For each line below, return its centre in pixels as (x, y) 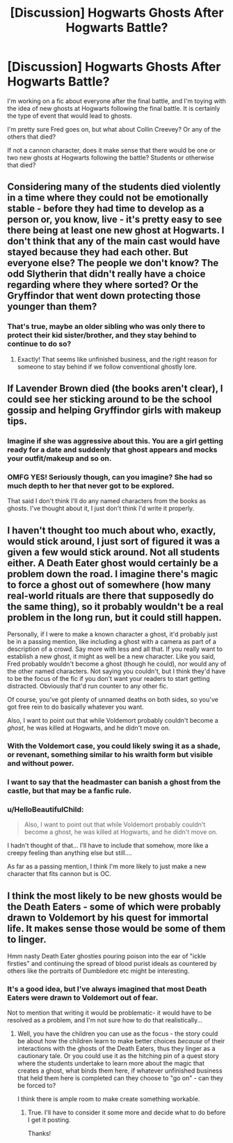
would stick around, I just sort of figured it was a (114, 541)
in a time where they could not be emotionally (108, 198)
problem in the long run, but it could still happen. (115, 617)
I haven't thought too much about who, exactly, (112, 530)
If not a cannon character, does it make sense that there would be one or (111, 150)
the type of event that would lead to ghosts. (70, 116)
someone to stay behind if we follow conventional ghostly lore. (107, 367)
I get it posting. (49, 1120)
